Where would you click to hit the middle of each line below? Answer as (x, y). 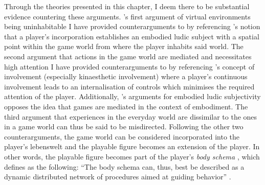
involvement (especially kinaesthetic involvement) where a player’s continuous (126, 76)
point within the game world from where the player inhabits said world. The (124, 46)
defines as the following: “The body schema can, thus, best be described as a (124, 166)
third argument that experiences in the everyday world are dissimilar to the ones (131, 116)
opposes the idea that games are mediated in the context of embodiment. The (126, 106)
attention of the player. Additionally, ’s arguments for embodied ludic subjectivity (132, 96)
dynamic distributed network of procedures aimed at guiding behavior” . (118, 177)
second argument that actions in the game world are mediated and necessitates (128, 56)
